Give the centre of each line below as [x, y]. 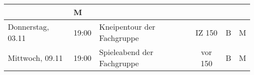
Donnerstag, [29, 27]
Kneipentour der [127, 27]
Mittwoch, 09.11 [35, 57]
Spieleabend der [126, 52]
